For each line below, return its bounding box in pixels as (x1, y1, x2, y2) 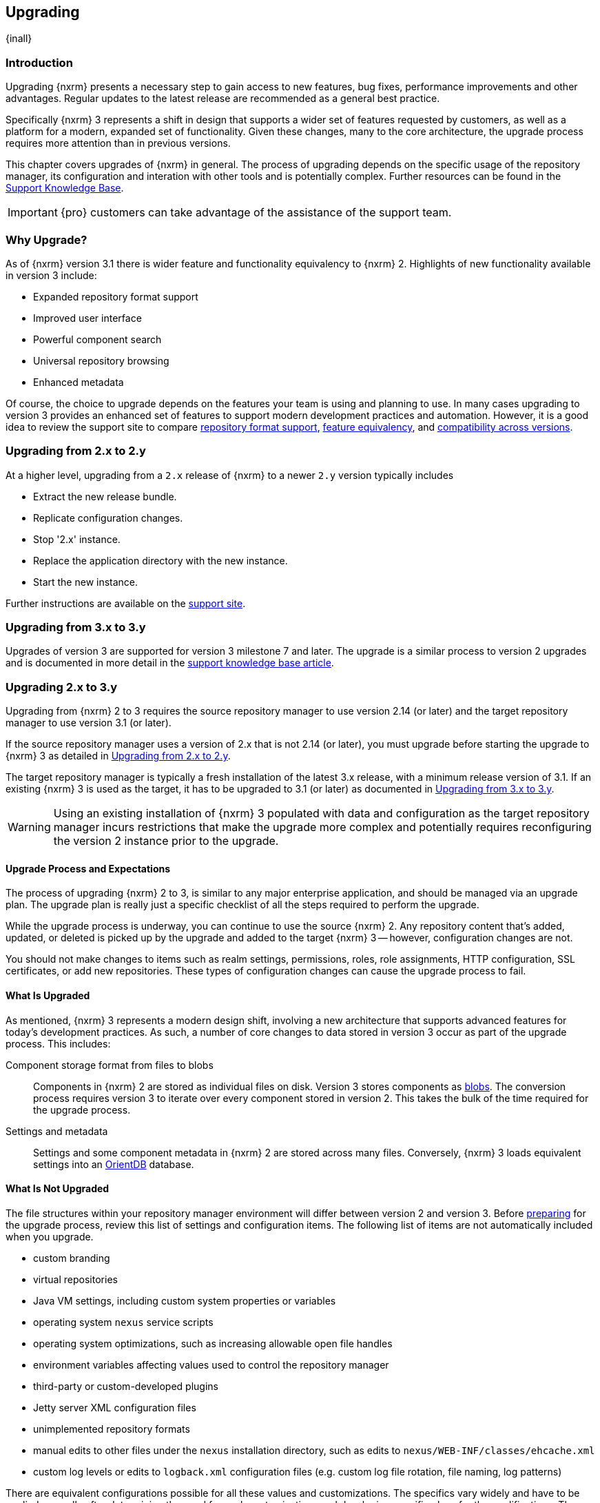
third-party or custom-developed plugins (33, 1380, 218, 1392)
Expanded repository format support (33, 290, 198, 303)
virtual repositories (33, 1273, 118, 1285)
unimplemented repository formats (33, 1422, 190, 1435)
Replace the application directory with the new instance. (33, 554, 288, 566)
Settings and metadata (6, 1125, 108, 1137)
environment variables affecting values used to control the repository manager (33, 1358, 389, 1371)
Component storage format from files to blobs (6, 1059, 214, 1071)
